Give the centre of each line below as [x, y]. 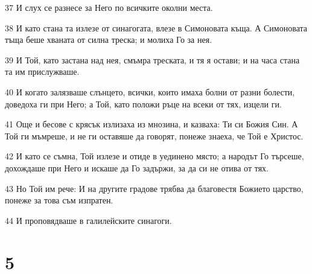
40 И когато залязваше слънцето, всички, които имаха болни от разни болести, [150, 91]
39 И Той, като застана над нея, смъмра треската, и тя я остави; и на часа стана [152, 59]
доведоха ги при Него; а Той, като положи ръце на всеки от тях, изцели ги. [143, 104]
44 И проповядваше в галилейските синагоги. [88, 220]
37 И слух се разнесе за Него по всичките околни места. [109, 7]
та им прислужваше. [42, 72]
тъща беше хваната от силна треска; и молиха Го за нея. [109, 40]
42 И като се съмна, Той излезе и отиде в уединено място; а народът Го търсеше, [154, 156]
